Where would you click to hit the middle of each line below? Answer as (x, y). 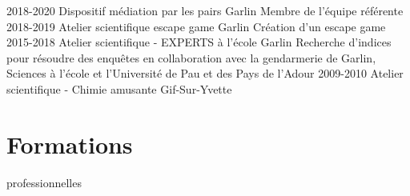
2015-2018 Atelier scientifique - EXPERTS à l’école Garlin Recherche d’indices (199, 42)
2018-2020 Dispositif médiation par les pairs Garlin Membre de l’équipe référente (205, 10)
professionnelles (44, 182)
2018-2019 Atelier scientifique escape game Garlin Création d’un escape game (196, 26)
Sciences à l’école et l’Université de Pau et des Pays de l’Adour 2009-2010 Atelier (205, 73)
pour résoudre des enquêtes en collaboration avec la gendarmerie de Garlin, (191, 57)
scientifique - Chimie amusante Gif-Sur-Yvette (119, 88)
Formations (70, 144)
